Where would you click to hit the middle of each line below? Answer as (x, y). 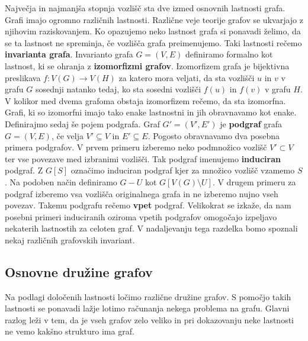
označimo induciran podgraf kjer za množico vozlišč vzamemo (183, 170)
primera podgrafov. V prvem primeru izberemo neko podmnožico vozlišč (136, 147)
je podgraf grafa (251, 123)
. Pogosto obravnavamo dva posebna (214, 135)
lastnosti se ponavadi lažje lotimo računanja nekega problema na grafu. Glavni (147, 308)
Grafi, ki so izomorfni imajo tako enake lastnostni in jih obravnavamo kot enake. (151, 112)
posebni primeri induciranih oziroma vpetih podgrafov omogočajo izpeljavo (141, 216)
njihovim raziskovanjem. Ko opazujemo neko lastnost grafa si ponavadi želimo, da (153, 31)
